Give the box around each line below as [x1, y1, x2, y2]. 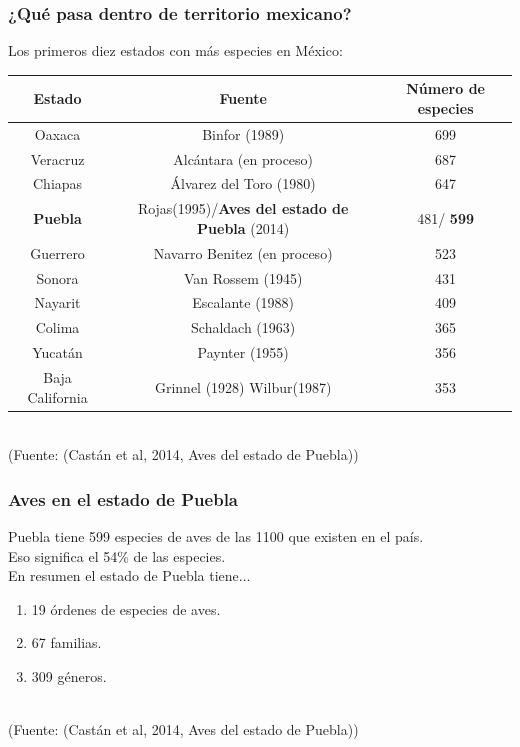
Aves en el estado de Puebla [8, 486, 239, 511]
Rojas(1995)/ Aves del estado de [137, 198, 349, 219]
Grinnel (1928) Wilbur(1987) [154, 376, 332, 397]
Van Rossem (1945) [183, 267, 303, 288]
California [27, 386, 88, 407]
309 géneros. [31, 666, 107, 686]
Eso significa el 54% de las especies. [8, 545, 226, 566]
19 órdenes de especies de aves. [31, 598, 221, 619]
